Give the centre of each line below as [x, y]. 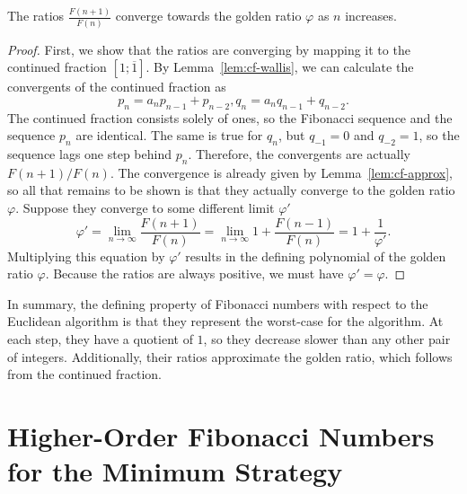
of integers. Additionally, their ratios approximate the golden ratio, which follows [230, 356]
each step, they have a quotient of [100, 339]
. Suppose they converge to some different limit [145, 207]
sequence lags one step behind [89, 154]
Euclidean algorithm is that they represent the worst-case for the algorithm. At [225, 321]
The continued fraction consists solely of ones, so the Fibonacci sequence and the [230, 117]
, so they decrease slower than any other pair [327, 339]
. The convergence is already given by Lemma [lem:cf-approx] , [282, 172]
